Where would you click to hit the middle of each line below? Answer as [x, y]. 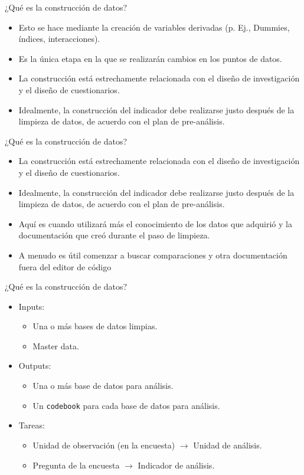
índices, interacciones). [59, 39]
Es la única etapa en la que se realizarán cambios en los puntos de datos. [150, 58]
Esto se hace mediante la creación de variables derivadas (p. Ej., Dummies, [154, 27]
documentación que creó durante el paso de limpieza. [114, 235]
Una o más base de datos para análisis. [103, 386]
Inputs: [32, 306]
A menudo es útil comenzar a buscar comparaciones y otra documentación [153, 255]
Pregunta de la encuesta [76, 465]
